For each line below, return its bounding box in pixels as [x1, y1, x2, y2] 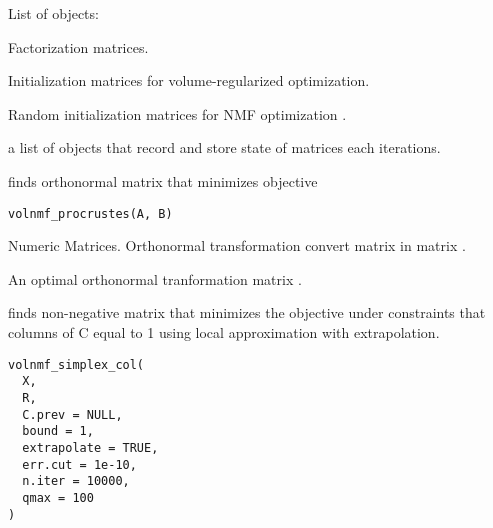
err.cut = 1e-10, [22, 457, 137, 472]
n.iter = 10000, [22, 474, 130, 489]
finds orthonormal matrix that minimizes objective [8, 170, 318, 191]
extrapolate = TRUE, [22, 440, 159, 455]
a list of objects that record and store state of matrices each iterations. [8, 137, 441, 158]
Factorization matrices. [8, 36, 149, 57]
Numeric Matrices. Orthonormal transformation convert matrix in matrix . [8, 235, 466, 256]
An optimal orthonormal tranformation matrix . [8, 268, 302, 289]
